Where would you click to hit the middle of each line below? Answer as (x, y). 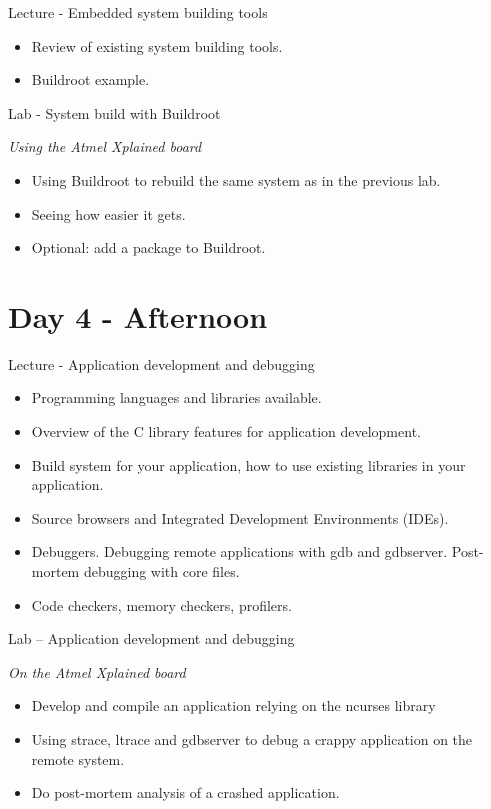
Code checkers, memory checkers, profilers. (161, 604)
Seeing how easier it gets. (108, 213)
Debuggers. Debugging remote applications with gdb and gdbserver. (239, 551)
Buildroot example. (90, 79)
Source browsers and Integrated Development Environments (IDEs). (240, 517)
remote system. (78, 758)
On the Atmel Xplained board (97, 671)
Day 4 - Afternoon (138, 315)
